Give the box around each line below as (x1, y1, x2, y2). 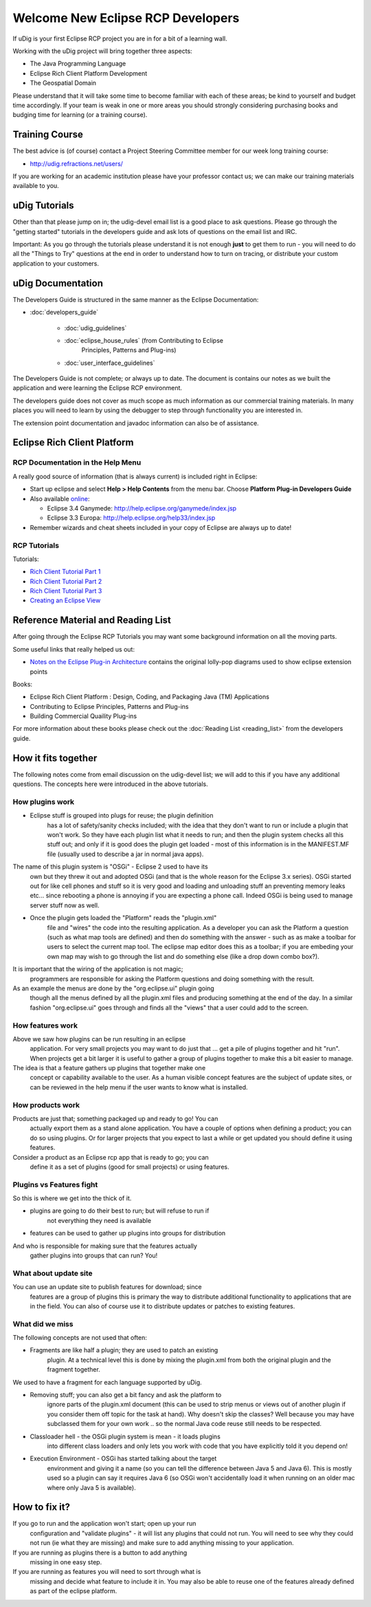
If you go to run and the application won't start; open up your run (12, 1520, 196, 1528)
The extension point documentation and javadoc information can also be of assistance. (12, 418, 259, 427)
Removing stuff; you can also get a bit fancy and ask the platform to (30, 1391, 222, 1399)
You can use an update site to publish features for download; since (12, 1283, 202, 1291)
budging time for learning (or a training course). (12, 111, 148, 119)
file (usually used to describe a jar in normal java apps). (47, 850, 204, 858)
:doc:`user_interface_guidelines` (64, 359, 155, 367)
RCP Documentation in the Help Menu (12, 458, 142, 467)
